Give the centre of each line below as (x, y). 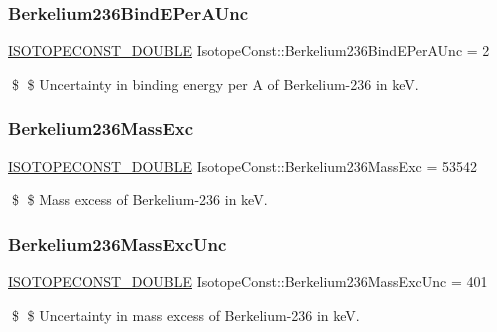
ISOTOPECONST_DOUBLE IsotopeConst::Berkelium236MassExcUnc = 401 (248, 281)
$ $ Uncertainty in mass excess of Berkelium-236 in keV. (185, 314)
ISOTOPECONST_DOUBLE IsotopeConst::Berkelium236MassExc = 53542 (242, 165)
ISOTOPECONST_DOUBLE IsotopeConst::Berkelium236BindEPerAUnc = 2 (249, 50)
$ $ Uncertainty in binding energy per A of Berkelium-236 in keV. (215, 83)
